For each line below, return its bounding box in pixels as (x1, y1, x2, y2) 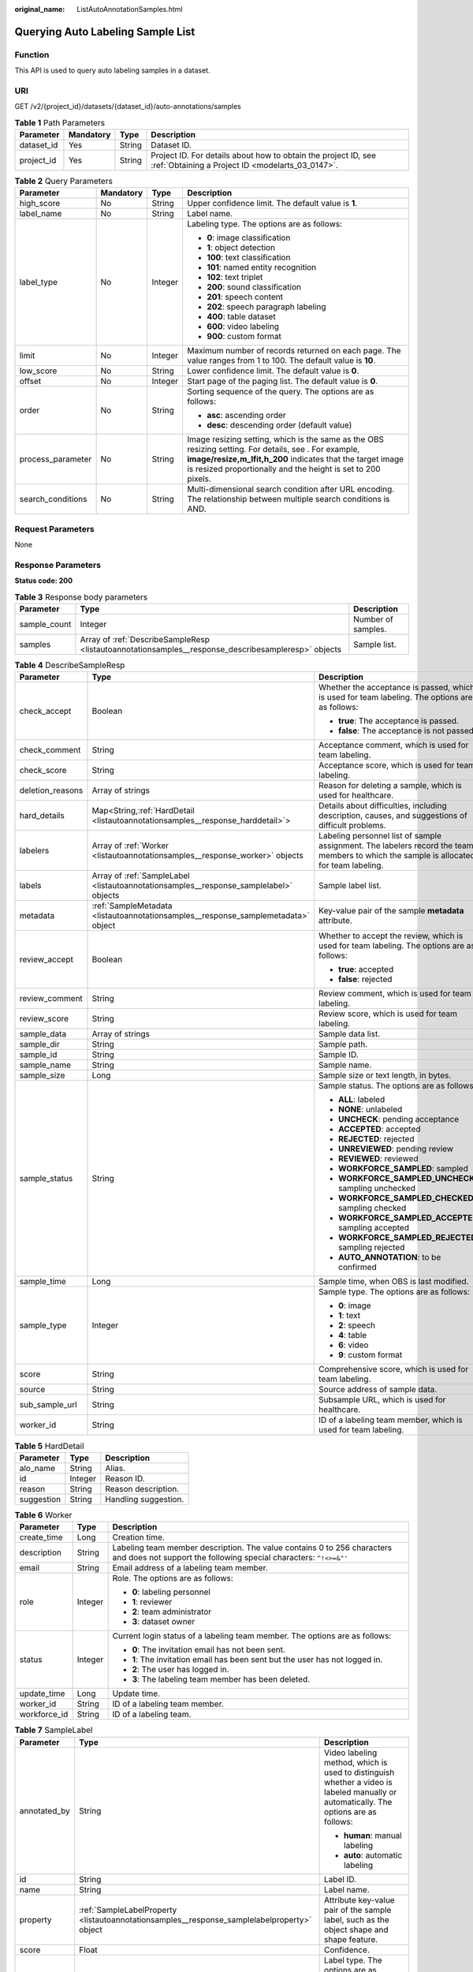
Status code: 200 (14, 576, 73, 585)
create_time (19, 1532, 63, 1543)
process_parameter (19, 454, 92, 465)
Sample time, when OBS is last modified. (318, 1276, 469, 1287)
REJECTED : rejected (337, 1134, 415, 1145)
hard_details (19, 810, 65, 821)
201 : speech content (206, 292, 284, 303)
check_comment (19, 745, 81, 756)
